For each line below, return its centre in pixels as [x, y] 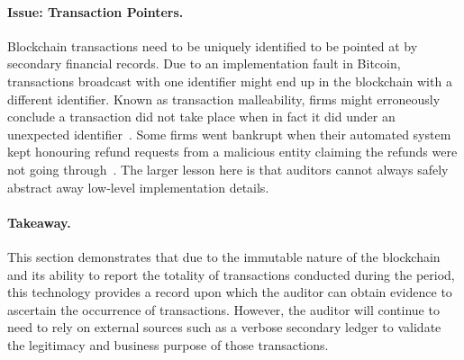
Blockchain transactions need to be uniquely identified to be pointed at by [213, 45]
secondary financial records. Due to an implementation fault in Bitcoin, [204, 63]
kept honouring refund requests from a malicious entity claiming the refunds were [232, 152]
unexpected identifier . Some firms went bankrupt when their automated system [229, 134]
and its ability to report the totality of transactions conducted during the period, [231, 274]
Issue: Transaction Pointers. [96, 11]
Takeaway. [39, 222]
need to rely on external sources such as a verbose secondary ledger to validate [224, 327]
